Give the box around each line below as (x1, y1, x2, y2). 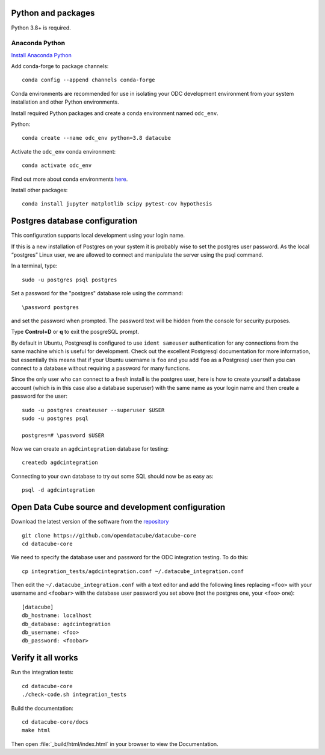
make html (22, 727, 51, 734)
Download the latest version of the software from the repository (11, 518, 169, 525)
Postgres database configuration (11, 216, 138, 226)
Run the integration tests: (11, 669, 73, 676)
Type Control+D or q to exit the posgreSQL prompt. (11, 328, 140, 336)
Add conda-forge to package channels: (11, 63, 109, 70)
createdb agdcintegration (22, 459, 99, 466)
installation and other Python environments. (11, 98, 120, 105)
